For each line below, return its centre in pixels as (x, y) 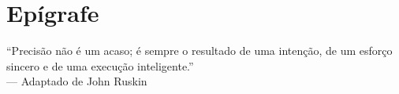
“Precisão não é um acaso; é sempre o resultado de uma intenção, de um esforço (199, 51)
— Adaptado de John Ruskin (77, 81)
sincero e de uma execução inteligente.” (100, 65)
